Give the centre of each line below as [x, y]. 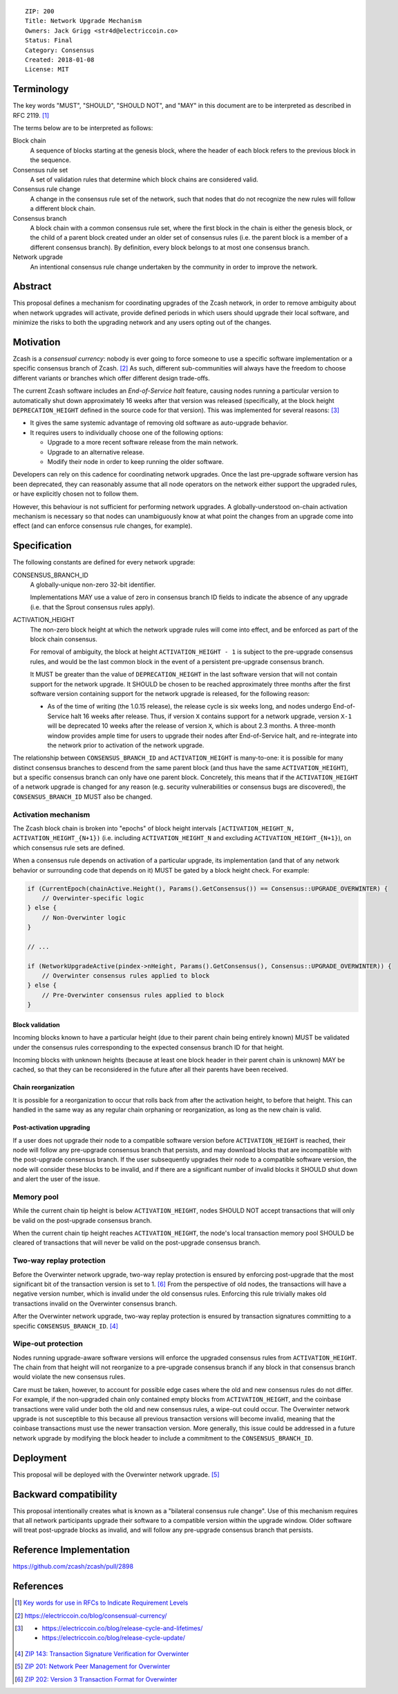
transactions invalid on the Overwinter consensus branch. [95, 1303]
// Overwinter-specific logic [93, 898]
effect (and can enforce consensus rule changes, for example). [103, 526]
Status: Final [49, 41]
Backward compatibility [65, 1494]
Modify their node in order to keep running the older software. [135, 462]
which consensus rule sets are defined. [69, 848]
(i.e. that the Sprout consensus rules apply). [93, 607]
